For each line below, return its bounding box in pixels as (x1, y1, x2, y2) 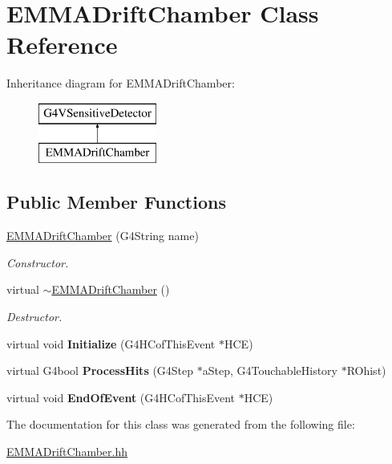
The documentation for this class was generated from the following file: (6, 416, 355, 433)
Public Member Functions (6, 189, 226, 214)
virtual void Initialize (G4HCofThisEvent (6, 335, 216, 352)
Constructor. (6, 254, 69, 271)
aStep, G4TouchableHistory (202, 362, 337, 379)
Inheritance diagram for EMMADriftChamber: (6, 75, 235, 92)
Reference (6, 28, 118, 61)
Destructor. (6, 308, 63, 325)
